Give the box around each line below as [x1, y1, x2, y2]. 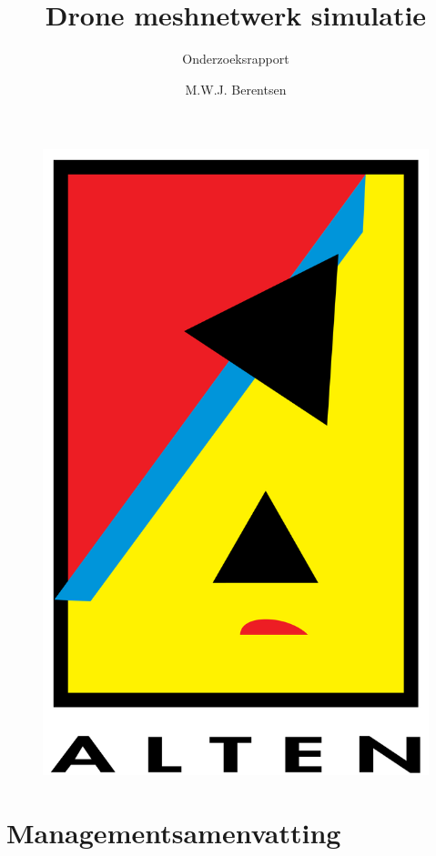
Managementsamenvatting [6, 814, 341, 851]
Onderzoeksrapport [182, 49, 289, 68]
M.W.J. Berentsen [185, 79, 287, 98]
